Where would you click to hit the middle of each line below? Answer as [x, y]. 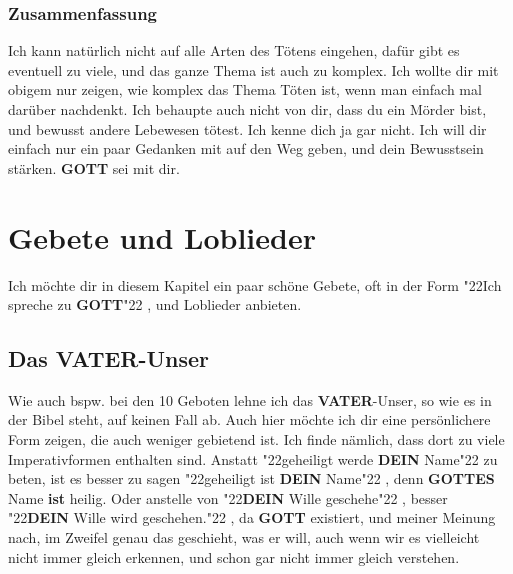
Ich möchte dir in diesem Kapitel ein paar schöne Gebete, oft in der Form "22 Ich [255, 284]
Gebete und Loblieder [162, 236]
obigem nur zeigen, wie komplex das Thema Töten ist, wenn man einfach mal [245, 89]
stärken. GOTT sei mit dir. [94, 167]
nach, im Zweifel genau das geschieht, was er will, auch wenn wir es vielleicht [244, 537]
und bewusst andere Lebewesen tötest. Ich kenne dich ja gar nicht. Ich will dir [247, 128]
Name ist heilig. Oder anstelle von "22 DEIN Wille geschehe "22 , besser [228, 497]
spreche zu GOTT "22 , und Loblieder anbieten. [155, 304]
